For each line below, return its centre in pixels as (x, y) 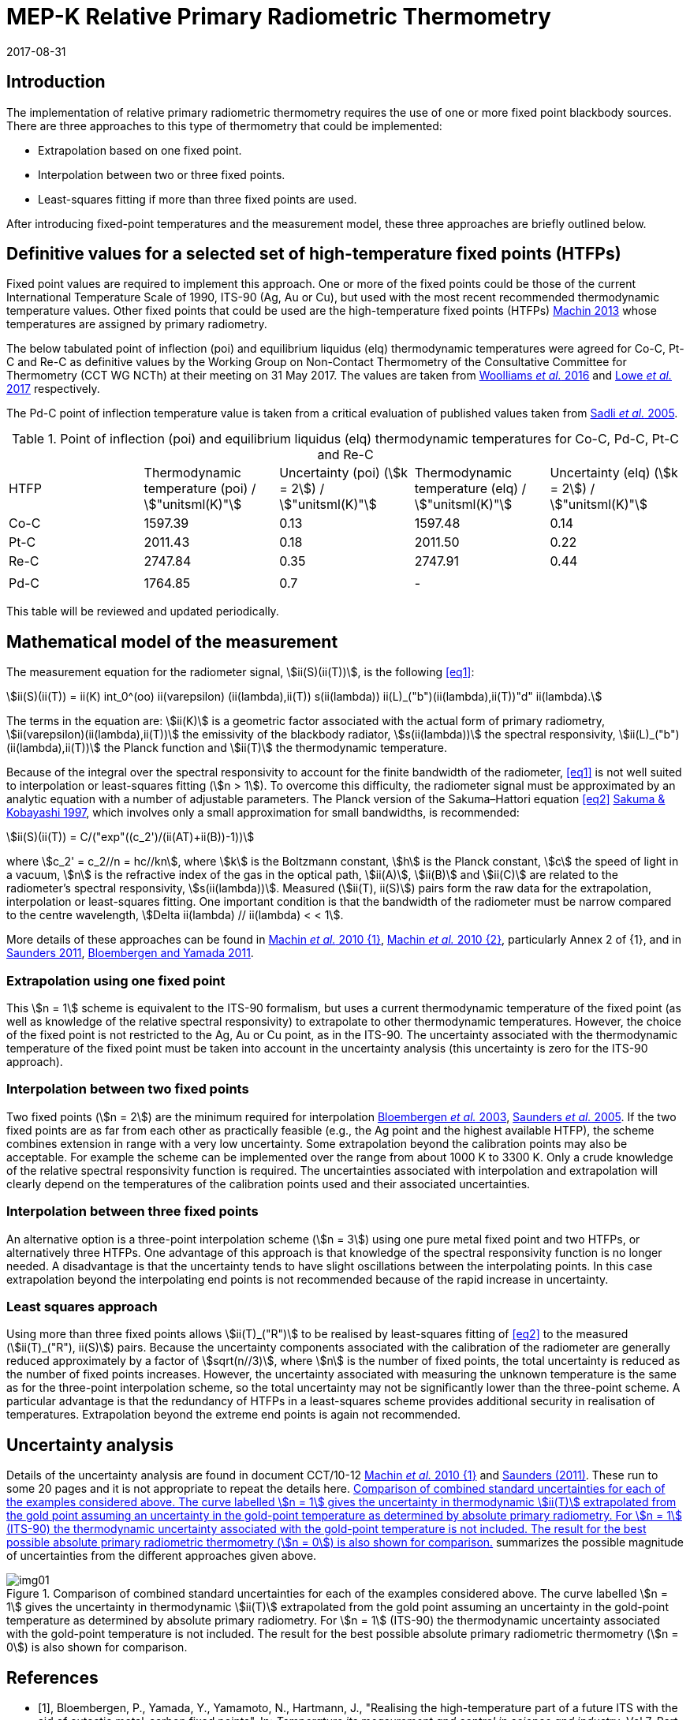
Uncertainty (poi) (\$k (344, 473)
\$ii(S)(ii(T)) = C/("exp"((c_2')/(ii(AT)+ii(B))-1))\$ (131, 837)
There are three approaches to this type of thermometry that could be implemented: (224, 125)
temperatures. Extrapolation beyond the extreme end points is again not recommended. (234, 1415)
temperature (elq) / (470, 489)
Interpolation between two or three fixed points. (162, 174)
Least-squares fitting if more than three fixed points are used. (198, 199)
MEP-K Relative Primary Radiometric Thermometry (279, 17)
